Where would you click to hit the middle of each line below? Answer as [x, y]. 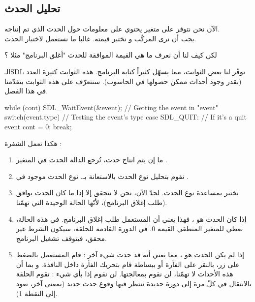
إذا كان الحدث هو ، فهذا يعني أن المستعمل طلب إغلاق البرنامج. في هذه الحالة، [131, 219]
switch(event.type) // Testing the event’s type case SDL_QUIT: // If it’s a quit [126, 117]
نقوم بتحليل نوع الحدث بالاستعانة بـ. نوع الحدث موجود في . [102, 176]
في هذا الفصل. [26, 91]
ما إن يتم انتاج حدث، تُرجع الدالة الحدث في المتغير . [92, 160]
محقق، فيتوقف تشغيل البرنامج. [61, 238]
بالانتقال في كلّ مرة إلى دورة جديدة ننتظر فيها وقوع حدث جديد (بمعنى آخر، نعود [134, 284]
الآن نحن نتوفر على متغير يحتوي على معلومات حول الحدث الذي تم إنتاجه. [112, 29]
